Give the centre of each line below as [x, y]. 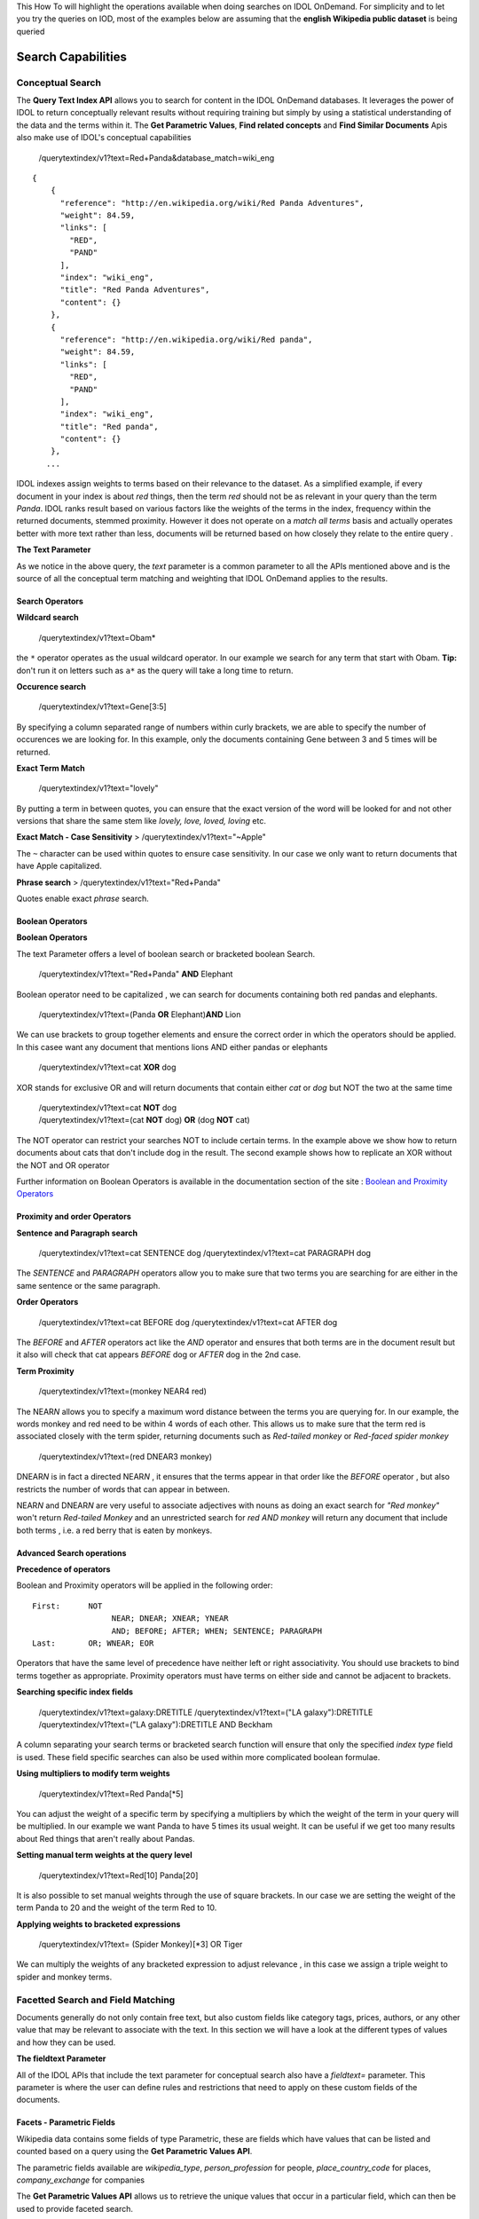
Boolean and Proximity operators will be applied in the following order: [145, 1585]
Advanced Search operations [71, 1552]
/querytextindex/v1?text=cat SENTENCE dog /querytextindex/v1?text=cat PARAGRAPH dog [205, 1253]
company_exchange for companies [81, 2180]
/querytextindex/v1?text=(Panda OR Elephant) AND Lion [140, 1014]
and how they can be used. [66, 2042]
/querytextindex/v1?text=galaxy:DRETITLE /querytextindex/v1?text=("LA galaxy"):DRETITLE [206, 1712]
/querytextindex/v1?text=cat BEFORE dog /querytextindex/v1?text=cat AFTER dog [188, 1322]
